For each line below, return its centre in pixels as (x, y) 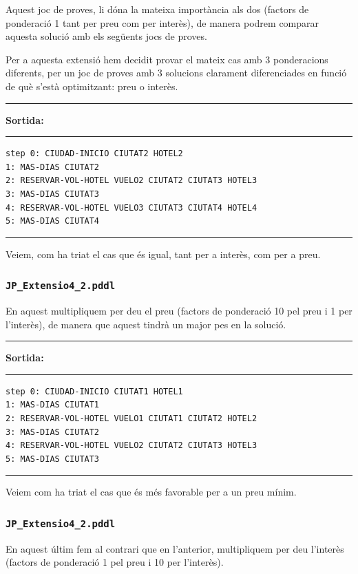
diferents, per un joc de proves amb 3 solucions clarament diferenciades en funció (176, 73)
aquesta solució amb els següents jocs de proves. (106, 36)
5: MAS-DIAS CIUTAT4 (53, 221)
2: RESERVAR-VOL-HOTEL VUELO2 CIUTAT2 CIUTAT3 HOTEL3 (131, 181)
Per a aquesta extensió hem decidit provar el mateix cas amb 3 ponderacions (167, 59)
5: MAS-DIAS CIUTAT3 (53, 459)
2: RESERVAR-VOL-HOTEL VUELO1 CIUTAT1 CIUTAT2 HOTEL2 (131, 419)
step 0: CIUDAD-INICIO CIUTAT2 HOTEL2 (94, 154)
